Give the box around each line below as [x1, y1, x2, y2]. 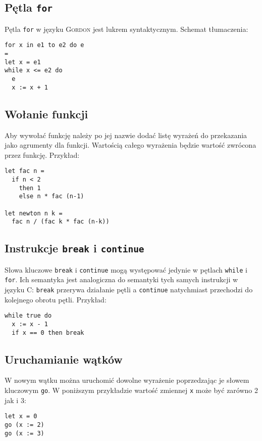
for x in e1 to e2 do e [5, 41, 84, 49]
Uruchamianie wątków [5, 351, 123, 367]
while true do [5, 312, 52, 320]
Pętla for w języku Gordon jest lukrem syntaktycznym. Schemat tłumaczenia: [5, 23, 248, 34]
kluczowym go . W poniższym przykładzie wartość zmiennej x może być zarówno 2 [5, 385, 258, 395]
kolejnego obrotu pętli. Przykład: [5, 294, 107, 304]
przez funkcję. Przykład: [5, 149, 80, 160]
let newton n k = [5, 209, 63, 217]
